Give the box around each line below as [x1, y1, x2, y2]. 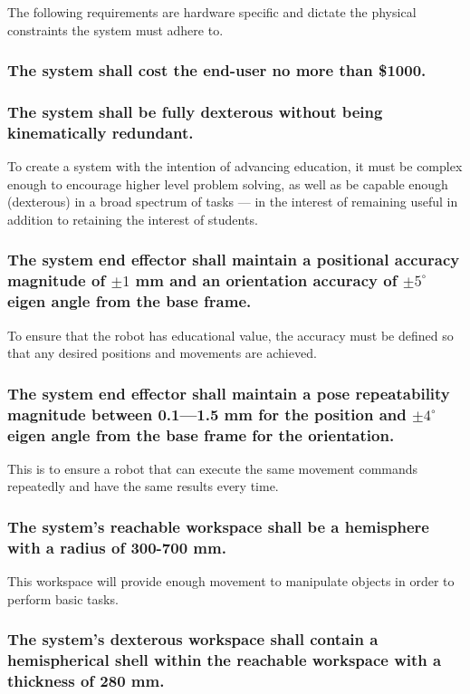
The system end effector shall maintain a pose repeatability [7, 381, 450, 404]
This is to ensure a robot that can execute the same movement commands [7, 458, 418, 477]
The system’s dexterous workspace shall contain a [7, 628, 379, 651]
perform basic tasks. [7, 589, 119, 608]
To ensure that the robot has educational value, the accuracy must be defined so [7, 325, 454, 344]
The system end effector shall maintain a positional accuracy [7, 248, 460, 271]
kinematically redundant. [7, 120, 194, 143]
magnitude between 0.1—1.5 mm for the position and [7, 402, 407, 425]
